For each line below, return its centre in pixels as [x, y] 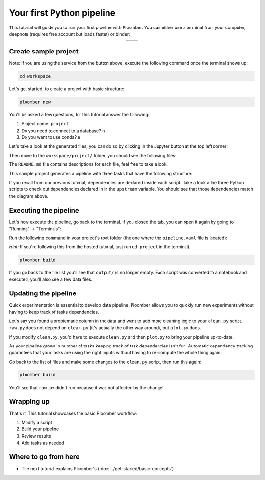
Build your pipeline [40, 429]
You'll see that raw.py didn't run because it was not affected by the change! [86, 387]
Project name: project [45, 124]
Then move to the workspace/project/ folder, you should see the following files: [93, 155]
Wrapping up [29, 402]
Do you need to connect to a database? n [63, 131]
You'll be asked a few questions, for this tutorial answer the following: [79, 114]
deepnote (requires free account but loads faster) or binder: [69, 34]
